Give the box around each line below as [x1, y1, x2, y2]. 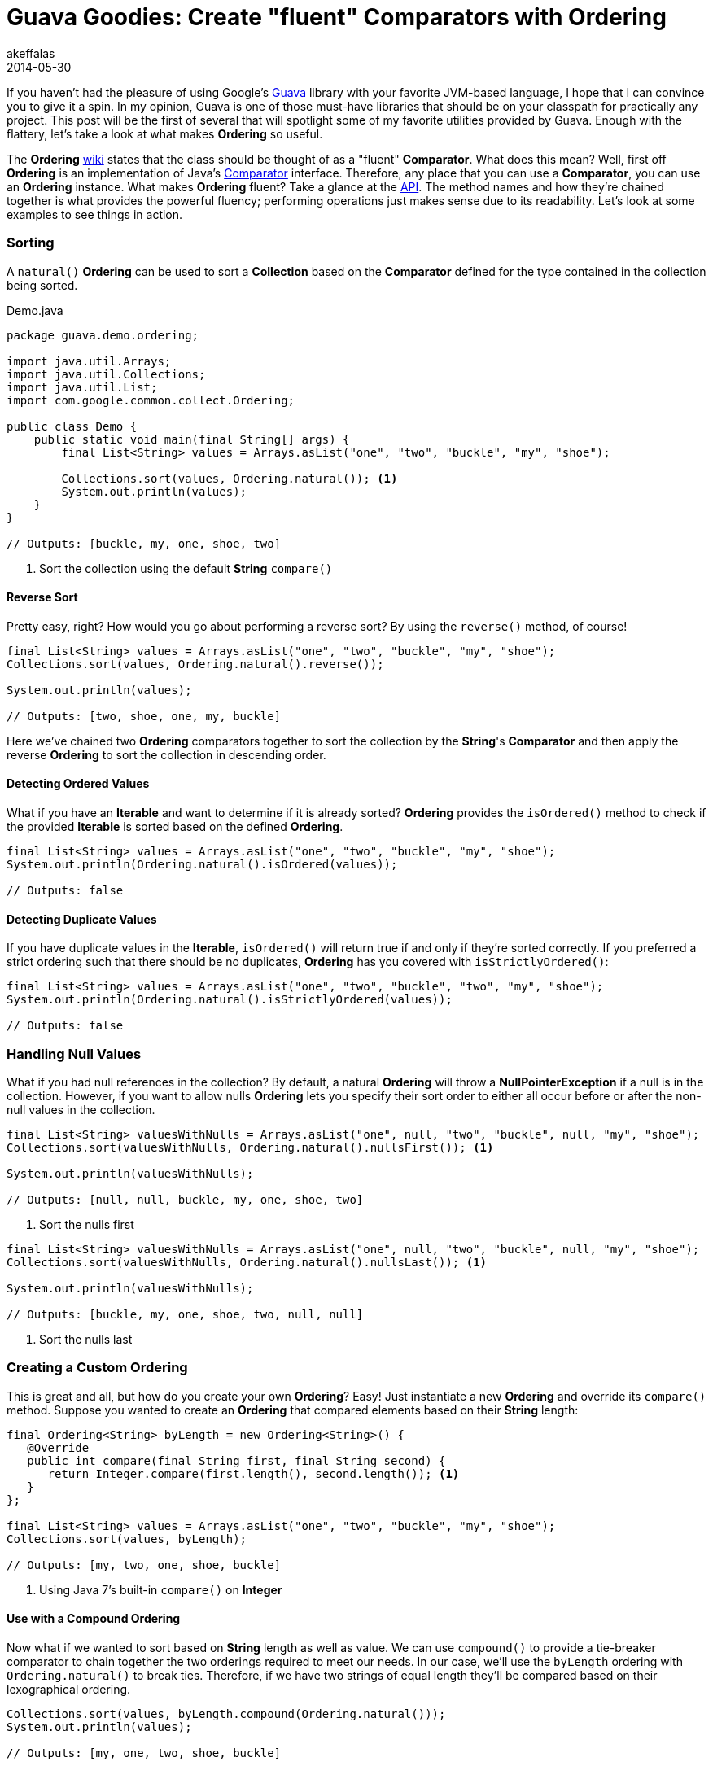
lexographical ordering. [7, 1681, 131, 1696]
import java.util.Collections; [7, 367, 206, 381]
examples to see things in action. [7, 207, 183, 221]
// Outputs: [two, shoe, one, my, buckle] [7, 709, 282, 723]
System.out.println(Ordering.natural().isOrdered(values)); [7, 857, 398, 871]
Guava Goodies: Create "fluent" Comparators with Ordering [7, 3, 667, 31]
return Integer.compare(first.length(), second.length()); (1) [47, 1467, 460, 1480]
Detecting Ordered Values [7, 776, 150, 791]
